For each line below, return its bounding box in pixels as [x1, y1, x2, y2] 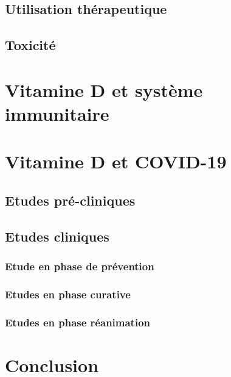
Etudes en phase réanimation [5, 314, 151, 329]
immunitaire [5, 101, 109, 126]
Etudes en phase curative [5, 286, 131, 301]
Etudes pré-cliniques [5, 190, 136, 209]
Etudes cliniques [5, 226, 109, 245]
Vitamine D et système [5, 77, 203, 102]
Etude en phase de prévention [5, 258, 154, 273]
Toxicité [5, 35, 56, 54]
